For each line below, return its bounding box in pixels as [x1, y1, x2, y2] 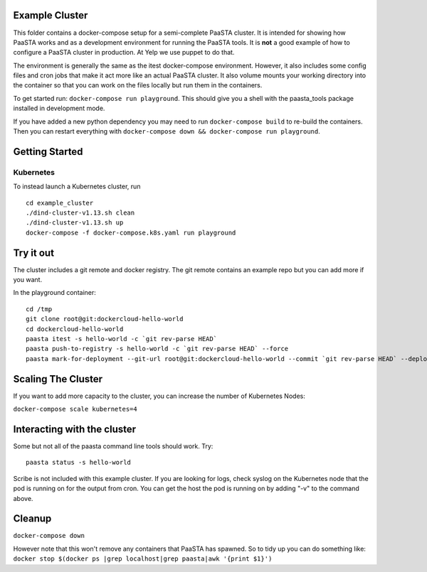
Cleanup [13, 512, 52, 525]
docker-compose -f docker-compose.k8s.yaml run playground [26, 228, 236, 237]
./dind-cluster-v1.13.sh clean [26, 208, 135, 217]
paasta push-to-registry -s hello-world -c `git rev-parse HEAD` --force [26, 345, 289, 353]
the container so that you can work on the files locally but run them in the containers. [13, 81, 263, 90]
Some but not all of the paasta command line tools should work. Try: [13, 441, 213, 450]
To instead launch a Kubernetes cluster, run [13, 182, 141, 191]
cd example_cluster [26, 199, 94, 207]
